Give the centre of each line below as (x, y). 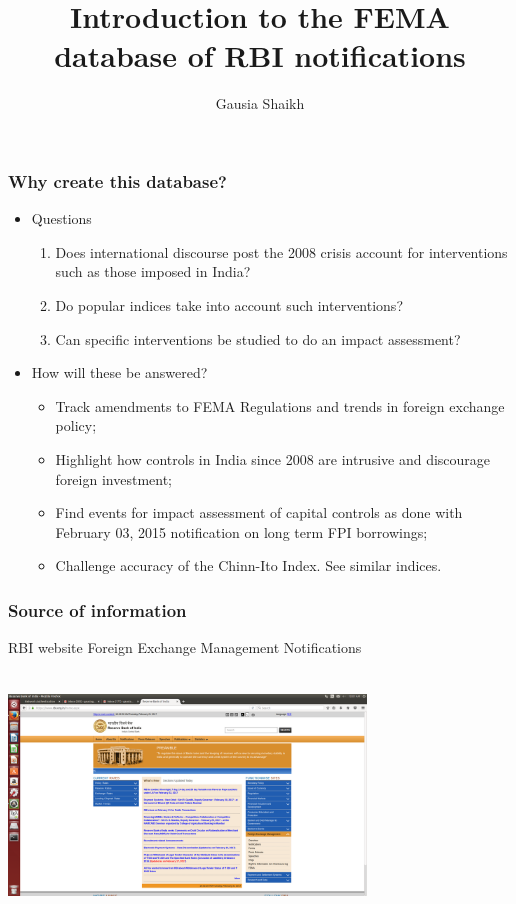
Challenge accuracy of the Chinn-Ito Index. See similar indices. (248, 565)
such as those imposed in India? (153, 271)
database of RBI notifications (260, 55)
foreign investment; (113, 478)
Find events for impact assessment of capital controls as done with (259, 512)
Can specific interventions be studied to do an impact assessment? (258, 338)
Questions (61, 218)
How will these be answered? (119, 372)
